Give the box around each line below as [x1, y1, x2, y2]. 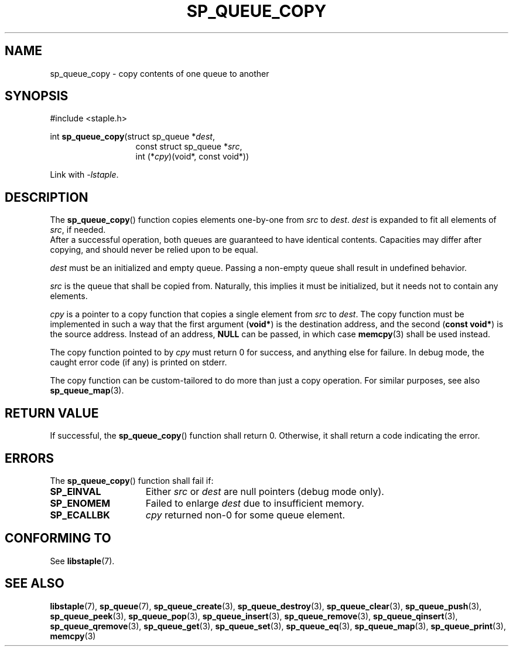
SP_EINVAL [50, 485, 101, 497]
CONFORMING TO [5, 531, 111, 546]
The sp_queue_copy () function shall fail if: [50, 475, 214, 486]
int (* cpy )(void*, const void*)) [135, 151, 249, 162]
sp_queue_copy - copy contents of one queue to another [50, 68, 269, 79]
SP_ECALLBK [50, 508, 110, 521]
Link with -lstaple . [50, 169, 119, 180]
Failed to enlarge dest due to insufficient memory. [145, 497, 364, 509]
